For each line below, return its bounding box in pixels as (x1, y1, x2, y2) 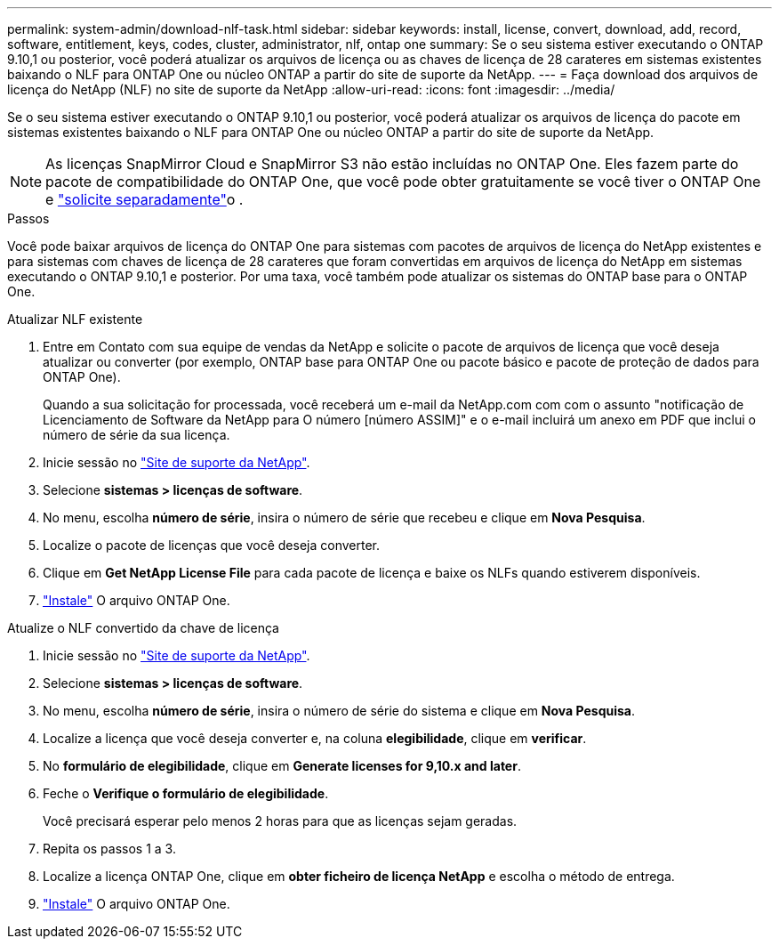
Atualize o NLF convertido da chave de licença (7, 620, 279, 635)
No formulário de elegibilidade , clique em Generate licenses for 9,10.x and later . (43, 758, 521, 773)
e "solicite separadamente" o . (45, 190, 244, 208)
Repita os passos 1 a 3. (43, 841, 176, 856)
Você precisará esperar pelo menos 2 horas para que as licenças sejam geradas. (43, 813, 518, 829)
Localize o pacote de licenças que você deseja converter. (43, 538, 381, 553)
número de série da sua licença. (43, 427, 230, 442)
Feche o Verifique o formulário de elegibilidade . (43, 786, 329, 801)
